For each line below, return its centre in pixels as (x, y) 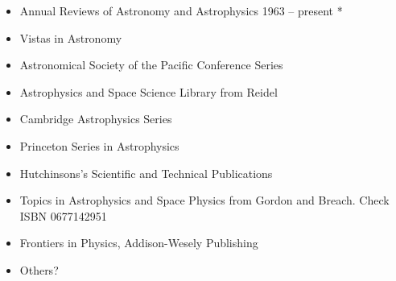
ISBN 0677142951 (63, 215)
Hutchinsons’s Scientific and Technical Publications (146, 173)
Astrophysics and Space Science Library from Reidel (148, 91)
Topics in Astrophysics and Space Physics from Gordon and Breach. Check (204, 200)
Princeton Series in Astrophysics (99, 145)
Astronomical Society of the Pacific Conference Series (151, 65)
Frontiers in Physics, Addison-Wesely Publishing (139, 243)
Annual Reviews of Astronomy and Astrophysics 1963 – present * (181, 10)
